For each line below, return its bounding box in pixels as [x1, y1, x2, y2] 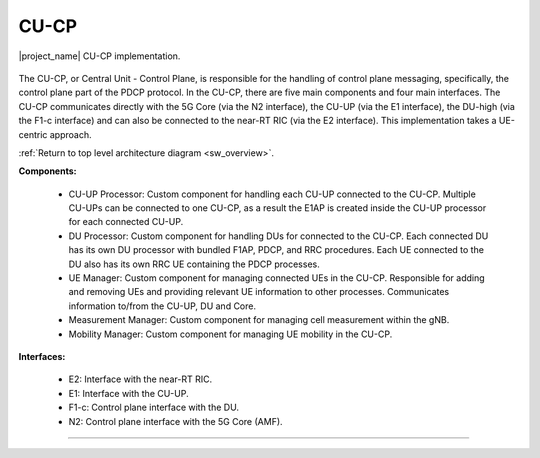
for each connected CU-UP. [68, 216, 184, 228]
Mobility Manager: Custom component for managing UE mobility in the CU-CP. [68, 328, 393, 340]
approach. [49, 128, 92, 140]
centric [18, 128, 48, 140]
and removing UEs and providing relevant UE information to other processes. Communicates [68, 286, 450, 298]
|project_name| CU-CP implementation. [18, 50, 181, 62]
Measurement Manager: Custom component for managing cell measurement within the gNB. [68, 314, 450, 326]
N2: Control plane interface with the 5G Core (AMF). [68, 415, 284, 427]
